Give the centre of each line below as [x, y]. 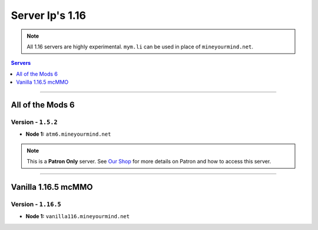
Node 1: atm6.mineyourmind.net [68, 134]
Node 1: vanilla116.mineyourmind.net [77, 216]
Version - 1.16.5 [36, 204]
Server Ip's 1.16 [49, 15]
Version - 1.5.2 [34, 122]
